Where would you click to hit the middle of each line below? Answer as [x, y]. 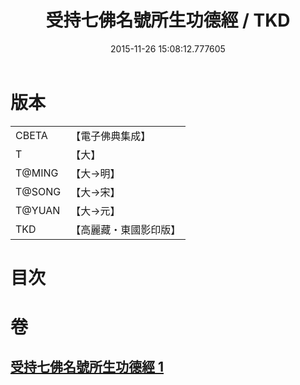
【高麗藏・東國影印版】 [126, 229]
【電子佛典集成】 [111, 136]
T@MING [37, 173]
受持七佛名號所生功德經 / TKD [168, 20]
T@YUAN [38, 210]
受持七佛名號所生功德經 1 [87, 367]
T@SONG [38, 191]
